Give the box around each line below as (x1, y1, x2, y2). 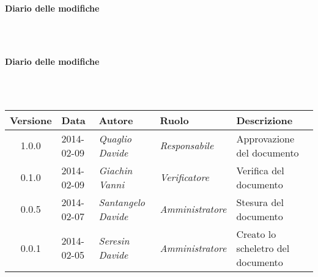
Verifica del (236, 163, 284, 177)
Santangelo (98, 194, 146, 209)
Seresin (98, 234, 130, 248)
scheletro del (236, 240, 290, 255)
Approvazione (236, 131, 295, 146)
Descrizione (236, 113, 293, 127)
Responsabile (160, 138, 214, 153)
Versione (10, 113, 52, 127)
